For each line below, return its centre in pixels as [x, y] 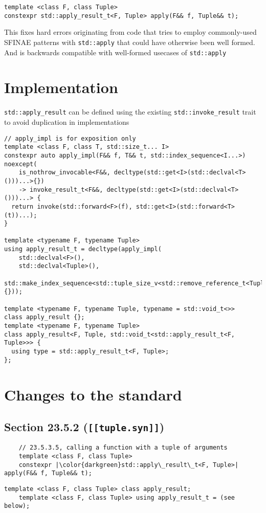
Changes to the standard [93, 394]
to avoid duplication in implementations [67, 122]
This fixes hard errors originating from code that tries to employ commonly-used [130, 32]
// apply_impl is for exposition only [70, 138]
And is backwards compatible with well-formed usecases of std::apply [115, 52]
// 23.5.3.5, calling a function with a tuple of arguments [123, 448]
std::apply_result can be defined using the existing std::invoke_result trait [130, 112]
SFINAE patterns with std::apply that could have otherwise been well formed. [130, 42]
